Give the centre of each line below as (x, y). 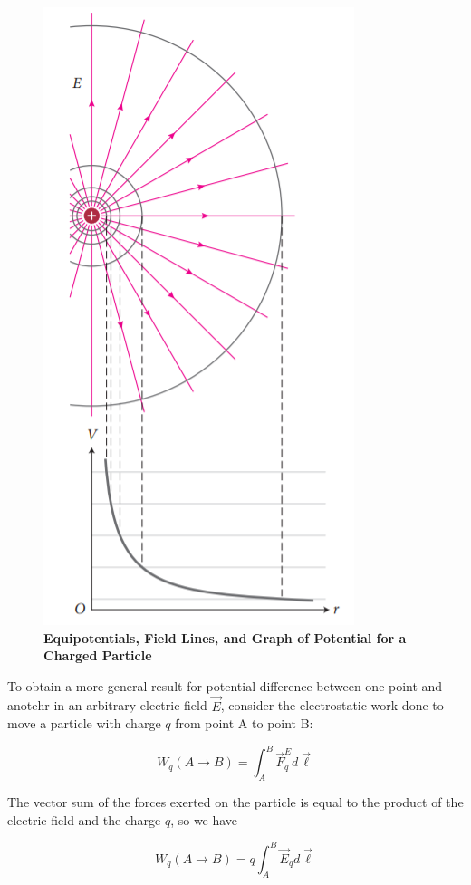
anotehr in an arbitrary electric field (107, 705)
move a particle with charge (84, 723)
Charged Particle (98, 655)
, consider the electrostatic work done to (332, 705)
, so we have (204, 819)
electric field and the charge (84, 819)
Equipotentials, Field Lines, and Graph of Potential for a (225, 637)
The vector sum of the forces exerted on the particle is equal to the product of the (235, 802)
